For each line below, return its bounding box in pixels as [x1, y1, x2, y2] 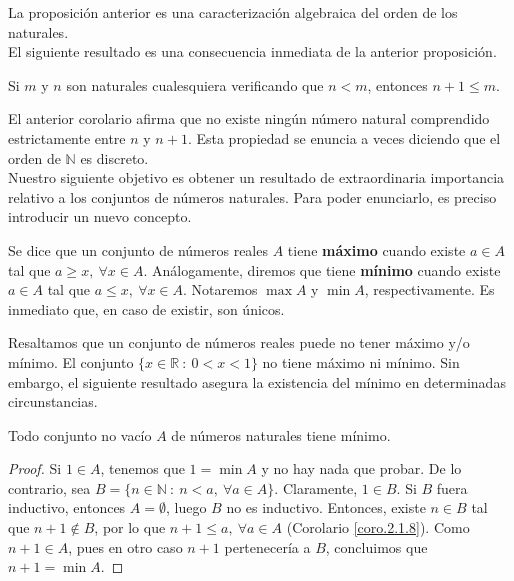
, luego [165, 497, 207, 518]
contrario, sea [8, 477, 91, 498]
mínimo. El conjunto [8, 351, 134, 372]
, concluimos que [325, 536, 428, 557]
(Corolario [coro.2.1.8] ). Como [286, 517, 470, 538]
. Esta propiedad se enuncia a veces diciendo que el [187, 127, 501, 148]
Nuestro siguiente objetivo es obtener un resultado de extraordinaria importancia [8, 167, 505, 188]
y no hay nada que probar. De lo [261, 458, 462, 479]
